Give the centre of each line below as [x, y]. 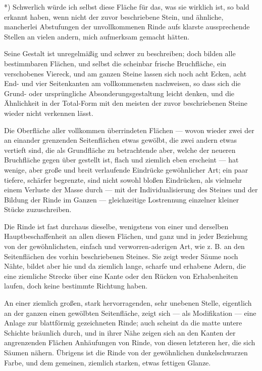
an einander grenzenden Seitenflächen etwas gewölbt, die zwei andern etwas [121, 140]
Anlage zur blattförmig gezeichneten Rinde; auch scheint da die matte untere [123, 323]
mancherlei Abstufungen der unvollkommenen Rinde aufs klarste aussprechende [127, 27]
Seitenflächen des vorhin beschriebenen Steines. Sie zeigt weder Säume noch [121, 256]
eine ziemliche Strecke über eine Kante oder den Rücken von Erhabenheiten [121, 276]
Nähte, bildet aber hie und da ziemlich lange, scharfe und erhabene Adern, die [125, 266]
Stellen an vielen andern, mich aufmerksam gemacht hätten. [97, 36]
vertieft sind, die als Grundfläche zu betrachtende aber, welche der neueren [120, 150]
